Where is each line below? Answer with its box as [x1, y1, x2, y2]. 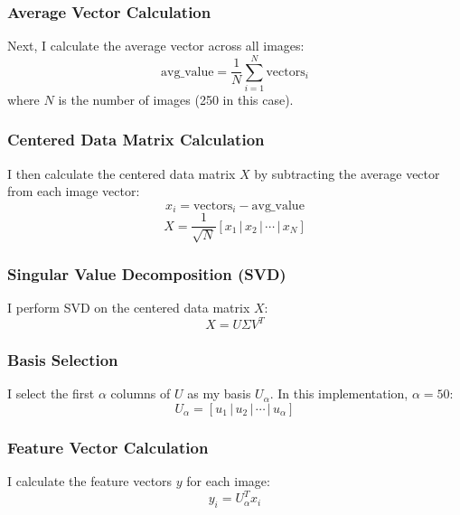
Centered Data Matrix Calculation [7, 128, 265, 151]
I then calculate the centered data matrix [7, 164, 236, 183]
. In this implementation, [269, 384, 408, 403]
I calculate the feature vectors [7, 472, 173, 491]
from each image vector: [7, 182, 140, 201]
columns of [110, 384, 171, 403]
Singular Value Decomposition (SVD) [7, 262, 286, 285]
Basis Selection [7, 349, 118, 371]
